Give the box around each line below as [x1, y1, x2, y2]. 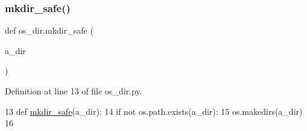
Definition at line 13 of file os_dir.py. [5, 85, 142, 97]
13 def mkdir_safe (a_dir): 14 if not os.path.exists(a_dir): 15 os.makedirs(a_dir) [5, 105, 303, 117]
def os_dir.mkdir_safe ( [5, 24, 93, 37]
